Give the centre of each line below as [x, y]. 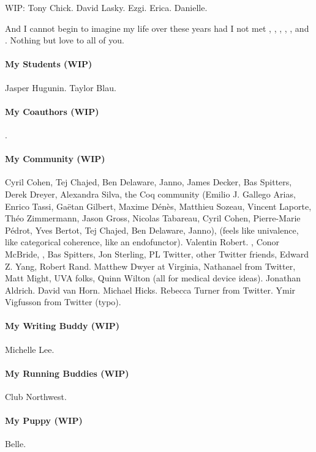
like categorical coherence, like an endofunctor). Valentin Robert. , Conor [142, 242]
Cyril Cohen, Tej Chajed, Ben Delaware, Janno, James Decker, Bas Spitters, [149, 182]
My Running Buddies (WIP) [67, 373]
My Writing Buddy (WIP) [62, 326]
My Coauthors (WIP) [52, 111]
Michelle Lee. [30, 349]
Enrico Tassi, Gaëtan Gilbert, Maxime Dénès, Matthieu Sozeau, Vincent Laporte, [158, 206]
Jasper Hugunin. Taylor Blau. [61, 87]
